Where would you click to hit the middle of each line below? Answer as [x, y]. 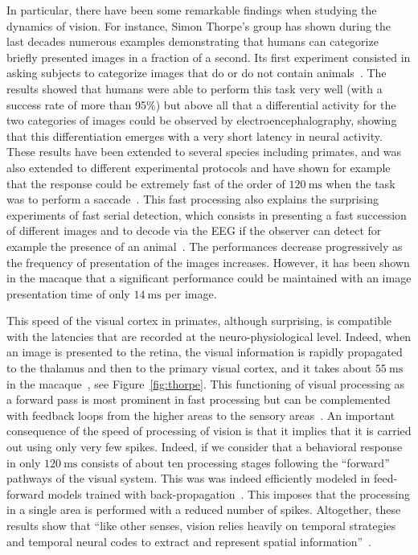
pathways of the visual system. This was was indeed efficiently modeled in [189, 478]
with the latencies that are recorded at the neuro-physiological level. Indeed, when [209, 336]
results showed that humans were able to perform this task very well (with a [195, 88]
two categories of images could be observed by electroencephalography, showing [202, 120]
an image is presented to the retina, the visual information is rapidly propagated [205, 352]
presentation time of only [68, 293]
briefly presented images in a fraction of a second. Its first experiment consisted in [209, 57]
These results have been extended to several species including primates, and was [204, 152]
